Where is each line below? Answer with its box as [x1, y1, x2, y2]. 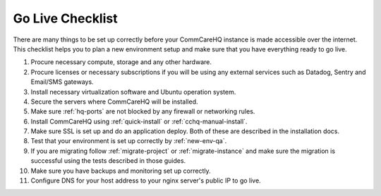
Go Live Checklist [13, 11, 118, 26]
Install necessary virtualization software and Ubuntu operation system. [30, 87, 236, 96]
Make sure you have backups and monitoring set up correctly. [30, 166, 211, 175]
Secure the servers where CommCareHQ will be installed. [30, 97, 198, 106]
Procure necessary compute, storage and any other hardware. [30, 58, 212, 66]
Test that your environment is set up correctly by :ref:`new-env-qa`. [30, 137, 227, 145]
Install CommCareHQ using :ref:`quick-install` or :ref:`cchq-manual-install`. [30, 117, 248, 125]
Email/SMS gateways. [30, 78, 95, 86]
